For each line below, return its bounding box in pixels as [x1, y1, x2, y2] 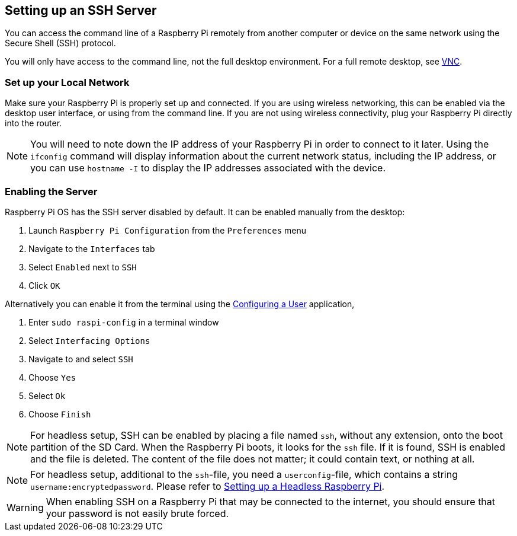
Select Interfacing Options [28, 335, 150, 346]
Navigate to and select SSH [28, 353, 133, 364]
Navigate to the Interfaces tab [28, 243, 155, 254]
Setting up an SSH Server [5, 3, 157, 18]
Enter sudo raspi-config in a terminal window [28, 317, 219, 327]
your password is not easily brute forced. [46, 507, 229, 519]
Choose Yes [28, 372, 76, 382]
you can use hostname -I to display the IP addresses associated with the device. [30, 162, 386, 174]
